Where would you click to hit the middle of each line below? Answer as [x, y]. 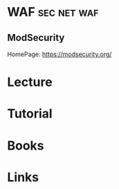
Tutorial [30, 114]
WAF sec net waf [53, 12]
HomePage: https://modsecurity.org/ [59, 54]
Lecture [30, 82]
